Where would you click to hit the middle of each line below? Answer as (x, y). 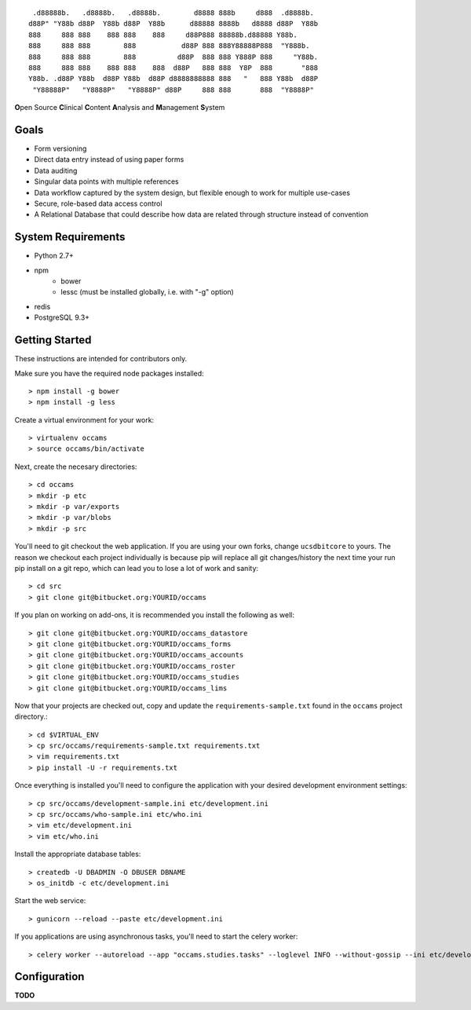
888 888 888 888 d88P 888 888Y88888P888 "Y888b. (169, 46)
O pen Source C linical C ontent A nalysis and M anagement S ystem (120, 108)
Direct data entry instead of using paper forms (109, 159)
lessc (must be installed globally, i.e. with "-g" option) (148, 292)
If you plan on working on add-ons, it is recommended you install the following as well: (154, 615)
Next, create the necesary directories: (76, 467)
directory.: (31, 717)
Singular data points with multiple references (107, 181)
